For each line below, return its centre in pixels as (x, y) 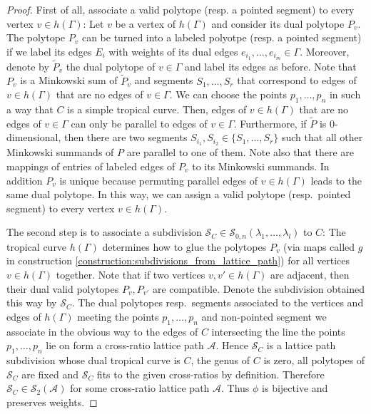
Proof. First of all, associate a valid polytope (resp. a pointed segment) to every (181, 9)
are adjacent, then (310, 274)
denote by (28, 66)
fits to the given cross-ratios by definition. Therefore (210, 374)
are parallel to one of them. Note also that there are (240, 152)
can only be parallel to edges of (139, 123)
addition (25, 180)
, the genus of (220, 359)
